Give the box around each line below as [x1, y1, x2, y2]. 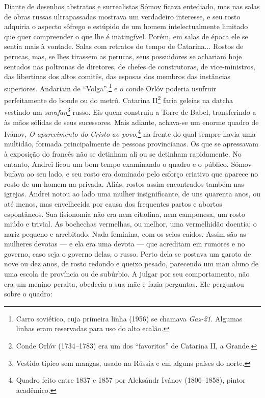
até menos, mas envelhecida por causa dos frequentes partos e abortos [4, 198, 222, 209]
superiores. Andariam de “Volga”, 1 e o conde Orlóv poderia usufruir [4, 81, 216, 93]
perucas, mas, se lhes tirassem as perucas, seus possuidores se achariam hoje [4, 51, 242, 61]
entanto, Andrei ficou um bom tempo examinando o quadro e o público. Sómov [4, 158, 252, 169]
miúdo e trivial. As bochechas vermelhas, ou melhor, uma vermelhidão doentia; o [4, 218, 257, 229]
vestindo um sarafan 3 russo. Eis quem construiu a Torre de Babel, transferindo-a [4, 105, 256, 117]
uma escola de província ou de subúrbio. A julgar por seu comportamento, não [4, 268, 250, 279]
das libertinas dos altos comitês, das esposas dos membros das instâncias [4, 71, 231, 82]
